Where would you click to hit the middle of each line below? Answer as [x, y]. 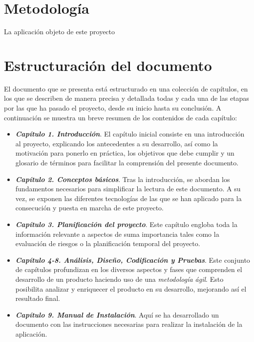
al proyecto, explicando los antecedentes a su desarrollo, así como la [117, 143]
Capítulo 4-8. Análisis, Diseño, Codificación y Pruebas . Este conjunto [133, 260]
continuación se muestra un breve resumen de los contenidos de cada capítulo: [121, 117]
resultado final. [38, 298]
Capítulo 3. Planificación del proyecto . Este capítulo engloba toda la [126, 224]
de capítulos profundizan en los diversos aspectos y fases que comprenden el [129, 269]
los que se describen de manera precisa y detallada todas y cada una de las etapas [127, 98]
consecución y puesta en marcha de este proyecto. [89, 208]
